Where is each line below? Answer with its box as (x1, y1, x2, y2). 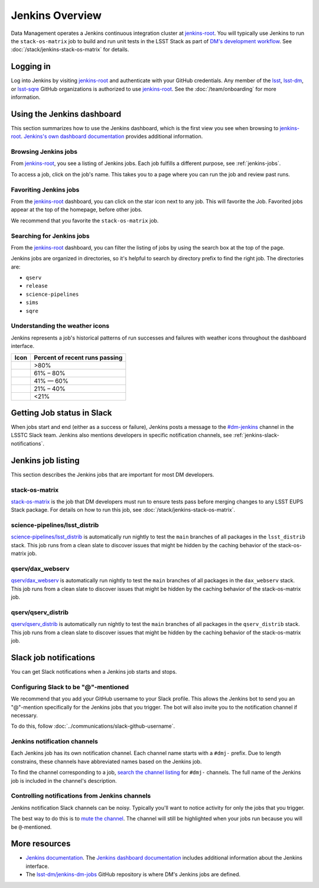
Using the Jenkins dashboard (11, 109, 122, 119)
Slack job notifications (11, 653, 96, 663)
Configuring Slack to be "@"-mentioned (11, 683, 129, 691)
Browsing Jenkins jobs (11, 148, 78, 156)
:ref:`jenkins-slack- (233, 432, 280, 439)
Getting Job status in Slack (11, 408, 112, 418)
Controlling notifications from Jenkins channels (11, 792, 151, 800)
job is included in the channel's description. (11, 777, 118, 784)
